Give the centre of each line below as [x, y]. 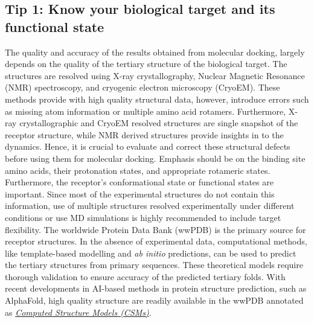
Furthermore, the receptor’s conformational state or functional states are [139, 182]
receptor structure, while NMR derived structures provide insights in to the [144, 134]
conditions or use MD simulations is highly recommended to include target [143, 217]
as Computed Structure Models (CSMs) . [78, 312]
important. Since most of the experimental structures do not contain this [140, 193]
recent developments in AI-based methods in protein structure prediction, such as [156, 288]
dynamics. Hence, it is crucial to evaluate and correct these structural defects [148, 146]
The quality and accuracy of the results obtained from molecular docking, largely [155, 52]
